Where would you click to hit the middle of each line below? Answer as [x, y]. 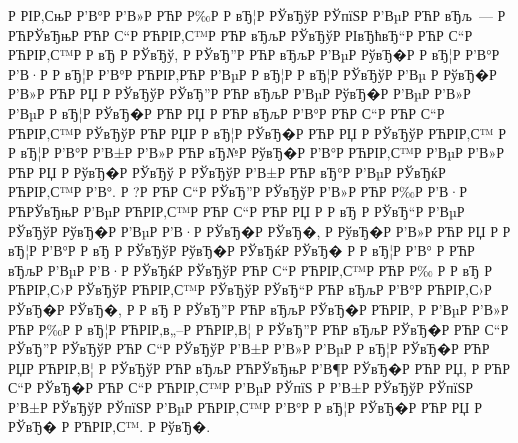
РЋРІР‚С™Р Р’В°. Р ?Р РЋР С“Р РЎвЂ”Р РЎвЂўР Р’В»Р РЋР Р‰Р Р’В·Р [238, 191]
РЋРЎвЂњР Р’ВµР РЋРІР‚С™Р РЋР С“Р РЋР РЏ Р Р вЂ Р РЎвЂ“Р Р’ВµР [236, 210]
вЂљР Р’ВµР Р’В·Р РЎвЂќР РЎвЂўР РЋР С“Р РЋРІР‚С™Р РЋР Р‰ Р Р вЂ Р [250, 269]
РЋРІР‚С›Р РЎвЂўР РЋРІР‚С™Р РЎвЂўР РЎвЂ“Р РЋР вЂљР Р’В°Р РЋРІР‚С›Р [250, 289]
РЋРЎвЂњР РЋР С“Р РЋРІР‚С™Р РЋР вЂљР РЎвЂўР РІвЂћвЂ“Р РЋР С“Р [240, 34]
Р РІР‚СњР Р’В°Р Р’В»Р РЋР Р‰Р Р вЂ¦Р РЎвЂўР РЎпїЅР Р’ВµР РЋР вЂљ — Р [257, 15]
